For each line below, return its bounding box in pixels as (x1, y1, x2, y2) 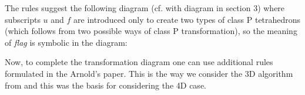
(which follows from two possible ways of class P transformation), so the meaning (5, 25, 297, 37)
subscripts (5, 13, 41, 25)
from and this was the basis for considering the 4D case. (5, 79, 206, 91)
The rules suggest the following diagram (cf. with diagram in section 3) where (5, 2, 285, 13)
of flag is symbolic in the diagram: (5, 36, 128, 48)
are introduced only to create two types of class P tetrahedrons (73, 13, 301, 25)
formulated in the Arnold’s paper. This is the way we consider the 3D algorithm (5, 67, 293, 79)
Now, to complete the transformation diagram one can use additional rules (5, 56, 273, 68)
